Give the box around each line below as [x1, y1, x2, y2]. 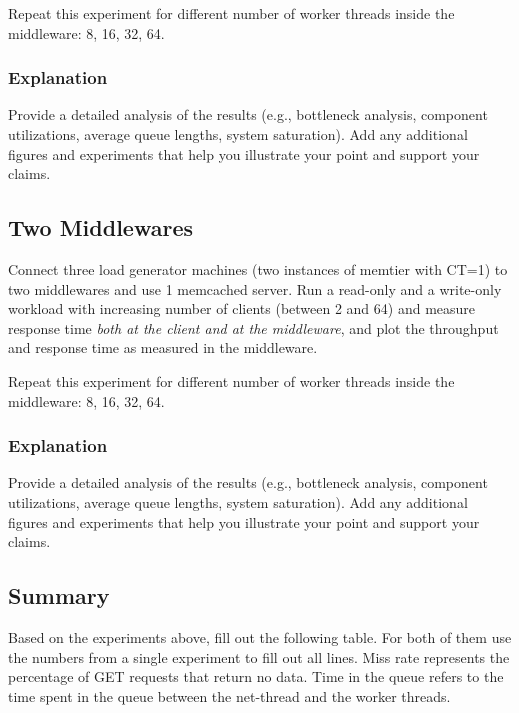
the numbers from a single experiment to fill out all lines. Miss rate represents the [8, 646, 510, 667]
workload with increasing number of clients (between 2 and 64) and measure [8, 298, 476, 319]
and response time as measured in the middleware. [8, 337, 318, 358]
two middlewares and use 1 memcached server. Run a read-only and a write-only [8, 278, 502, 299]
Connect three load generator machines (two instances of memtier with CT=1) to [8, 258, 508, 279]
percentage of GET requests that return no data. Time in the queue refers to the [8, 666, 504, 687]
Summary [8, 580, 110, 611]
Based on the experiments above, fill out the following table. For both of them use [8, 626, 512, 647]
